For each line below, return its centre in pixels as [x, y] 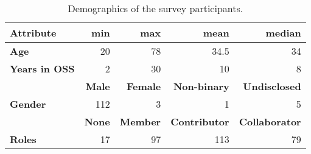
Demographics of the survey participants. [155, 8]
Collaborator [270, 121]
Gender [28, 104]
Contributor [200, 121]
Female [144, 86]
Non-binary [201, 86]
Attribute [33, 33]
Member [140, 121]
